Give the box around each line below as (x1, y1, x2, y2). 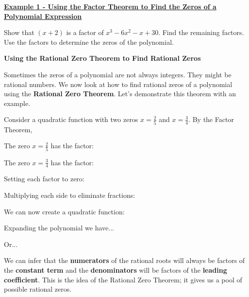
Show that (4, 27, 34, 37)
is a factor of (66, 27, 104, 37)
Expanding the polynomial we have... (4, 223, 114, 233)
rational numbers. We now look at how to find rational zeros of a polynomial (4, 79, 232, 89)
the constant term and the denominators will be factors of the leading (4, 264, 227, 275)
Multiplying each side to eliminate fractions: (4, 190, 135, 200)
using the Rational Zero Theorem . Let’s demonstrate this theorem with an (4, 88, 236, 99)
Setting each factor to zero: (4, 174, 84, 184)
